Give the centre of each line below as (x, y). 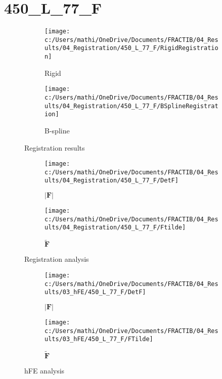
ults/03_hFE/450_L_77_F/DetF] (95, 292)
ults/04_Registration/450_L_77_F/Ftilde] (115, 228)
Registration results (55, 147)
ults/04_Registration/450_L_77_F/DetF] (112, 181)
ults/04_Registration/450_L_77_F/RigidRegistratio (131, 48)
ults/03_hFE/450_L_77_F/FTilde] (99, 339)
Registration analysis (57, 259)
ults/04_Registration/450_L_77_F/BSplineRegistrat (131, 106)
